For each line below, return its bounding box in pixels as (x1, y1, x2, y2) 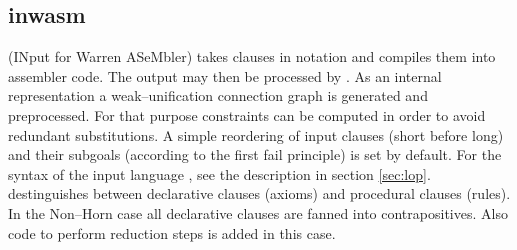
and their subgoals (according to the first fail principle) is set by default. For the (8, 144, 502, 165)
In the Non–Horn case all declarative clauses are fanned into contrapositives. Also (8, 202, 508, 223)
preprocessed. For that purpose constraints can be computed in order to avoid (8, 104, 486, 125)
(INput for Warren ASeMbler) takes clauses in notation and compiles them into (8, 46, 496, 67)
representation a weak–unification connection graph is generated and (8, 85, 428, 106)
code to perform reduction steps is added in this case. (8, 222, 336, 243)
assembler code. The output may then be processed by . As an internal (8, 65, 442, 86)
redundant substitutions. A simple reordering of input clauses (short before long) (8, 124, 504, 145)
